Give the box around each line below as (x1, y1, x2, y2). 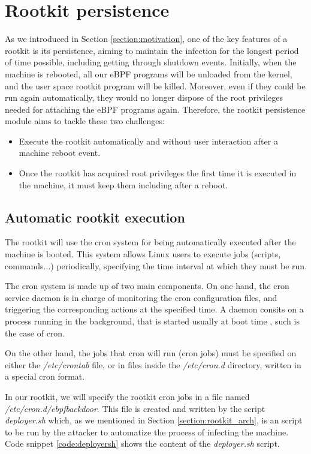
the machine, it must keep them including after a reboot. (19, 178, 228, 191)
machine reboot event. (19, 146, 101, 159)
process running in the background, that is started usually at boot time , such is (5, 315, 300, 327)
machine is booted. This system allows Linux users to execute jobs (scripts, (5, 248, 281, 260)
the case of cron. (5, 326, 65, 339)
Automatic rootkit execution (5, 208, 185, 226)
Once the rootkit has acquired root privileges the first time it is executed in (19, 167, 297, 179)
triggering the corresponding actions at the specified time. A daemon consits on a (5, 303, 304, 315)
